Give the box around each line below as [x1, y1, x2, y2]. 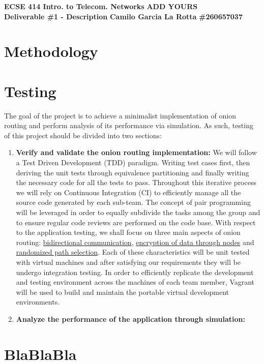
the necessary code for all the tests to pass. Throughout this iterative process [16, 177, 256, 188]
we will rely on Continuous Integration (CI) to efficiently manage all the [16, 187, 241, 197]
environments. [16, 296, 60, 307]
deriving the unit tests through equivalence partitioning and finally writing [16, 167, 249, 177]
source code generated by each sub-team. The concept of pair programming [16, 197, 251, 207]
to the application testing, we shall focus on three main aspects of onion [16, 227, 241, 237]
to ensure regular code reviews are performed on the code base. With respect [16, 217, 256, 227]
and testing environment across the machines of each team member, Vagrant [16, 277, 255, 287]
